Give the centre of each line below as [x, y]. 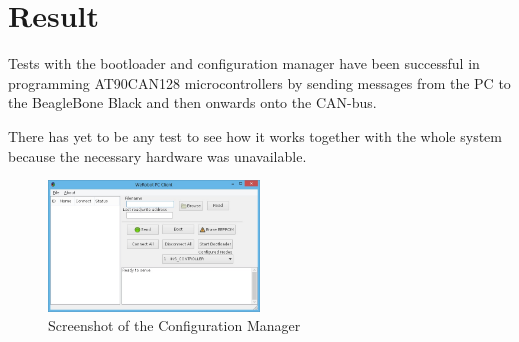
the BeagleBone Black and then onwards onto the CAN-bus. [192, 102]
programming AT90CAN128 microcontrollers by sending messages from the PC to [259, 82]
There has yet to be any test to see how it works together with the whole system [255, 135]
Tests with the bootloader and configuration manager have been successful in [244, 63]
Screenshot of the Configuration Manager [174, 325]
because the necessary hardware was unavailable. [157, 155]
